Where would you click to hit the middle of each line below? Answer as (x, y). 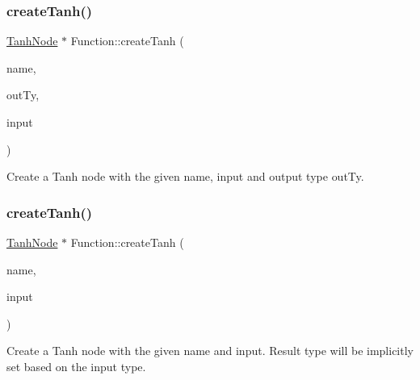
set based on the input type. (76, 366)
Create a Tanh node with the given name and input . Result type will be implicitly (210, 351)
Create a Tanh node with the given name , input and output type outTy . (185, 176)
